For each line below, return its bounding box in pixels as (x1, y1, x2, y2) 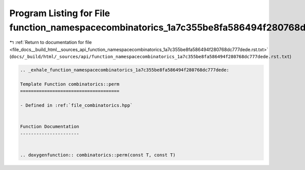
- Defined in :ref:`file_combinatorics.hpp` (20, 103, 133, 108)
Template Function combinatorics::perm (20, 81, 119, 87)
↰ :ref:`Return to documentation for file (9, 39, 92, 46)
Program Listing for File (9, 8, 110, 19)
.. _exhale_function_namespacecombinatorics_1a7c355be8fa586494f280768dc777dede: (20, 67, 230, 73)
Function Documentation (20, 124, 80, 130)
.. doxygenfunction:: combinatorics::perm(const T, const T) (20, 152, 176, 158)
